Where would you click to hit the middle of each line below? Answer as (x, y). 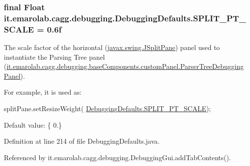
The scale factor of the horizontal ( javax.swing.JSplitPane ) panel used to (112, 47)
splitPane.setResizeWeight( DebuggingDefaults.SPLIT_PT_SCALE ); (108, 108)
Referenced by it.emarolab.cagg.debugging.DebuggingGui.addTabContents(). (117, 157)
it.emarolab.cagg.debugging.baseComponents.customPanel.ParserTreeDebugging (125, 66)
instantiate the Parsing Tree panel (55, 57)
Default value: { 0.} (33, 124)
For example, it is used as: (43, 92)
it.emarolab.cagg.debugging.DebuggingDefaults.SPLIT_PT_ (125, 18)
